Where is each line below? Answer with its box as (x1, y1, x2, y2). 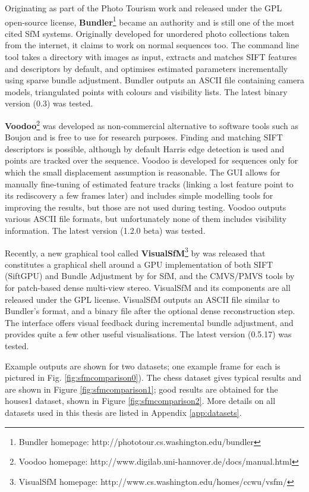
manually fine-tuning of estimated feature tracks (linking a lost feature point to (5, 177, 294, 190)
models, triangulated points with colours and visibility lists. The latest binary (5, 85, 288, 98)
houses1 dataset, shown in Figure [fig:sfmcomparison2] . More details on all (5, 394, 276, 407)
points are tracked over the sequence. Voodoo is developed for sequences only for (5, 154, 298, 167)
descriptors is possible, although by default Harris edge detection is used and (5, 142, 285, 155)
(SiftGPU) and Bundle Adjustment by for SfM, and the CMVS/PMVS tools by (5, 269, 295, 282)
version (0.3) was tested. (5, 97, 93, 109)
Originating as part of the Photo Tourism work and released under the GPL (5, 2, 282, 14)
